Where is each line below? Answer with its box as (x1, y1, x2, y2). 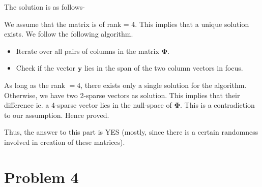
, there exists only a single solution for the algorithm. (80, 79, 247, 90)
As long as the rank (4, 79, 65, 90)
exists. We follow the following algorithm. (4, 28, 133, 39)
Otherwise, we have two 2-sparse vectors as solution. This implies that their (4, 89, 240, 100)
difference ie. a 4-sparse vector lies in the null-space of (4, 100, 172, 110)
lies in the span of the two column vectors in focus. (84, 63, 243, 73)
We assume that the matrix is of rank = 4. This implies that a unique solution (4, 18, 249, 29)
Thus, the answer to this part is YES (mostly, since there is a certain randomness (4, 127, 258, 137)
